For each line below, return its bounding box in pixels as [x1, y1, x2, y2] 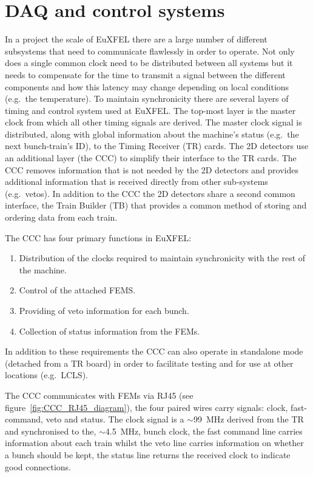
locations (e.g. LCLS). [5, 369, 88, 381]
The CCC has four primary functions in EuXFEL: [5, 231, 192, 244]
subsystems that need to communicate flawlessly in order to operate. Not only [5, 44, 295, 57]
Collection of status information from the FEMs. [19, 324, 200, 337]
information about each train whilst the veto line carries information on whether [5, 436, 304, 449]
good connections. [5, 460, 71, 473]
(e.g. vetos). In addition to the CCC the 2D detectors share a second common [5, 187, 295, 199]
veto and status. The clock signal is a [45, 413, 184, 425]
